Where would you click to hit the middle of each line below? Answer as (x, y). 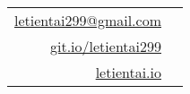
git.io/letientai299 (106, 46)
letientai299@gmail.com (88, 20)
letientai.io (129, 72)
